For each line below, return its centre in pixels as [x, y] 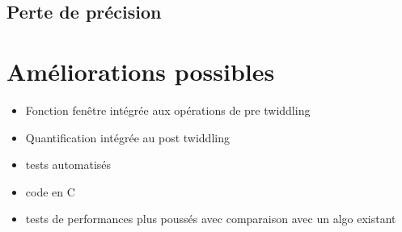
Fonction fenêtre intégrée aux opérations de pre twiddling [168, 110]
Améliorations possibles [141, 71]
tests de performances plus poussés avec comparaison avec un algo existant [211, 219]
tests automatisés [68, 165]
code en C [50, 191]
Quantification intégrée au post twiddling [127, 137]
